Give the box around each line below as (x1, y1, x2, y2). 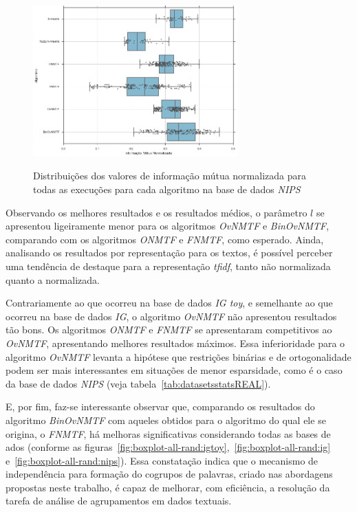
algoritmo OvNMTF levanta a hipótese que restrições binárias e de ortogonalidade (6, 349, 351, 364)
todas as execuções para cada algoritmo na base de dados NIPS (33, 182, 301, 197)
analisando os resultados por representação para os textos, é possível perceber (6, 245, 333, 260)
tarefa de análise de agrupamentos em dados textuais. (6, 493, 232, 508)
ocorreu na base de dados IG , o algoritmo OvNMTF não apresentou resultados (6, 309, 337, 323)
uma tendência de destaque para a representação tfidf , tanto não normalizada (6, 258, 331, 273)
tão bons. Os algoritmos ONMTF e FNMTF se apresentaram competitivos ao (6, 322, 332, 337)
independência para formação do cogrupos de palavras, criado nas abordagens (6, 467, 333, 481)
